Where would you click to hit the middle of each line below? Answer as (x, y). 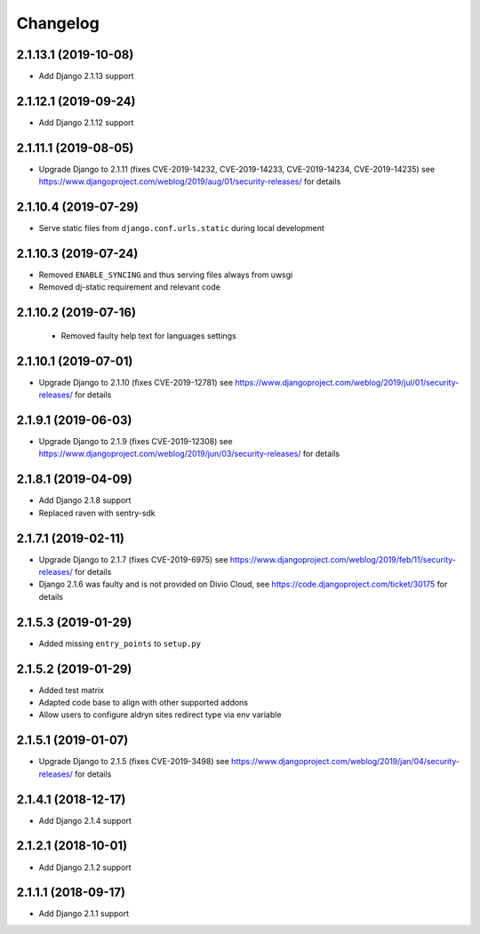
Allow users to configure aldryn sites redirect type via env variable (160, 714)
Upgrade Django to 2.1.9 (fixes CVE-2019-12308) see (136, 442)
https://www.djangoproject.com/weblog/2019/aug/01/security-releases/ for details (190, 181)
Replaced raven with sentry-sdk (97, 513)
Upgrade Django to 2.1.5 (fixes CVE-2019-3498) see (134, 762)
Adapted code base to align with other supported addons (144, 703)
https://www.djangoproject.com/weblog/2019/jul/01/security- (347, 382)
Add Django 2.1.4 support (85, 820)
